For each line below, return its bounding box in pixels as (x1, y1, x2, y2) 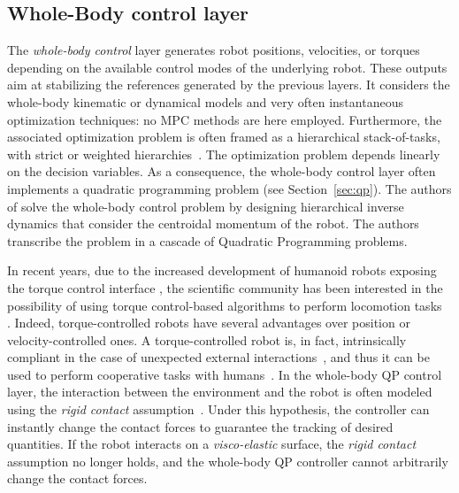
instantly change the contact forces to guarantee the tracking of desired (7, 417, 394, 435)
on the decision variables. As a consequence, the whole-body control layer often (7, 162, 436, 181)
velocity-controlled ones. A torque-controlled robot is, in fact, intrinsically (7, 330, 407, 349)
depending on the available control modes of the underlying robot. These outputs (7, 58, 448, 76)
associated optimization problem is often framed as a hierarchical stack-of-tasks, (7, 127, 440, 146)
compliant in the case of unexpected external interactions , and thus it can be (7, 348, 430, 366)
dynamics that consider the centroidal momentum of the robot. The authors (7, 214, 419, 233)
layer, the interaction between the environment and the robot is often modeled (7, 382, 432, 401)
